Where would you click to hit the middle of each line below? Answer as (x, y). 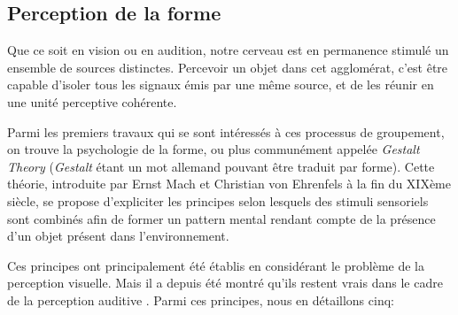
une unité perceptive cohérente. (92, 101)
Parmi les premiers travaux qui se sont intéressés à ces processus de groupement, (226, 131)
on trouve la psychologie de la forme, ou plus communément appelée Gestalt (213, 149)
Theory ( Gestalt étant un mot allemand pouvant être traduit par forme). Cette (221, 166)
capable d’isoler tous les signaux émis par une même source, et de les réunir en (221, 85)
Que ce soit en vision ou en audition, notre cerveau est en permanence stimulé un (228, 50)
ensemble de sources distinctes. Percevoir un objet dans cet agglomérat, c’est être (228, 67)
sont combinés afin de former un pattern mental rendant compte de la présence (221, 218)
